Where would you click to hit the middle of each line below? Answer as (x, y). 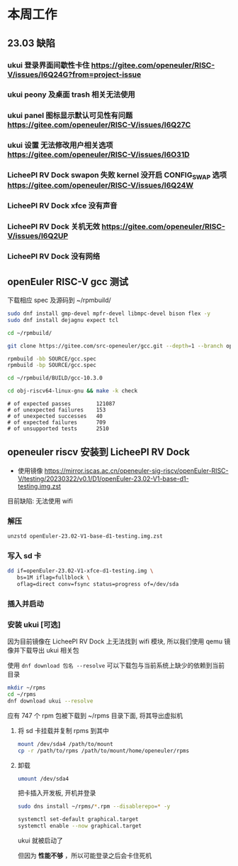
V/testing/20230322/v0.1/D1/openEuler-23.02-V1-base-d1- (103, 479)
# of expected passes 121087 (61, 404)
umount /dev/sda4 (43, 779)
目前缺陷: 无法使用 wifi (40, 501)
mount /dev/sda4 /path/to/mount (65, 744)
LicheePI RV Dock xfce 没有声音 (62, 205)
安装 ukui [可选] (34, 624)
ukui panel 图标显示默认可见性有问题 (70, 116)
